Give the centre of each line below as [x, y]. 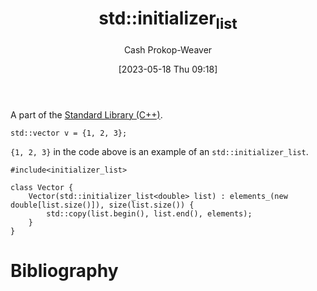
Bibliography [64, 270]
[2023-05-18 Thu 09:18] [168, 69]
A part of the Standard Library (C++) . [86, 114]
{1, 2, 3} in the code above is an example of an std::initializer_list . [159, 151]
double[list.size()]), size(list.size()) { [102, 205]
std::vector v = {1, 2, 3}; [69, 133]
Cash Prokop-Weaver [168, 49]
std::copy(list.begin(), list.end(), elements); [149, 213]
